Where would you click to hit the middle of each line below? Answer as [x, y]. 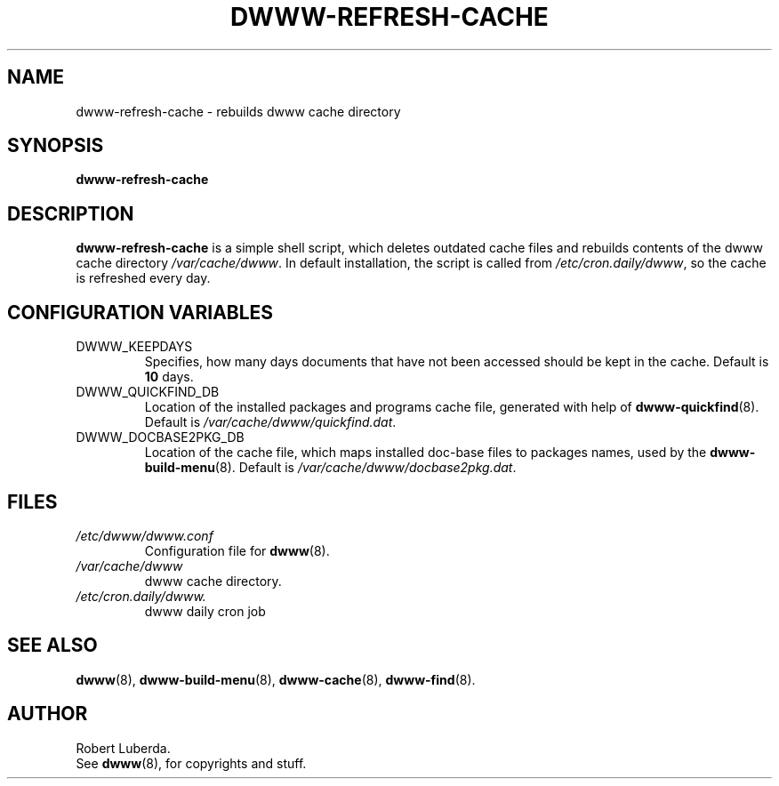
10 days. [169, 377]
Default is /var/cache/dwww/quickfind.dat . [270, 422]
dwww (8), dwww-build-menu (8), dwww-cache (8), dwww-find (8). [276, 679]
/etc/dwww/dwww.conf [145, 535]
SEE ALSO [52, 646]
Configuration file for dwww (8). [237, 550]
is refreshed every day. [143, 278]
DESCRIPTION [71, 213]
